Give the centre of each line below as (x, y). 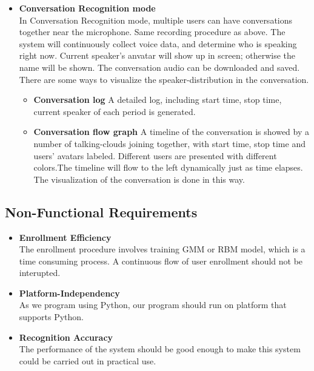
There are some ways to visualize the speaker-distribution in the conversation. (164, 79)
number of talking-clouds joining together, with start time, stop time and (169, 143)
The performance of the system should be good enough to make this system (160, 349)
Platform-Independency (69, 293)
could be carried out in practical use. (88, 360)
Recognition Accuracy (66, 337)
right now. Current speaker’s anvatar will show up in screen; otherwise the (157, 55)
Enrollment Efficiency (65, 237)
